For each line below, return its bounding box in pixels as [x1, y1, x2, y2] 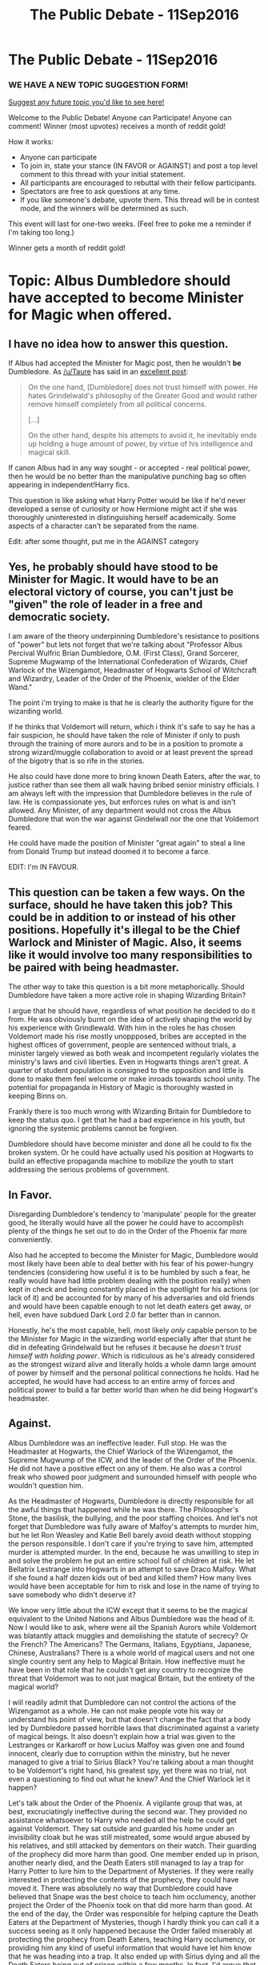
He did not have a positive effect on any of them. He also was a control [8, 1463, 242, 1473]
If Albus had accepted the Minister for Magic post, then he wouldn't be [8, 358, 242, 368]
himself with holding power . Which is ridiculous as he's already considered [8, 1350, 255, 1360]
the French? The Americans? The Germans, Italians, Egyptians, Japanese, [8, 1639, 252, 1648]
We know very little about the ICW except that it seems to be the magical [8, 1605, 248, 1615]
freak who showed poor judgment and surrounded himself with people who [8, 1472, 258, 1482]
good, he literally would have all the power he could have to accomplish [8, 1217, 244, 1227]
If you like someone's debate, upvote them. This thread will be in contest [19, 195, 260, 205]
